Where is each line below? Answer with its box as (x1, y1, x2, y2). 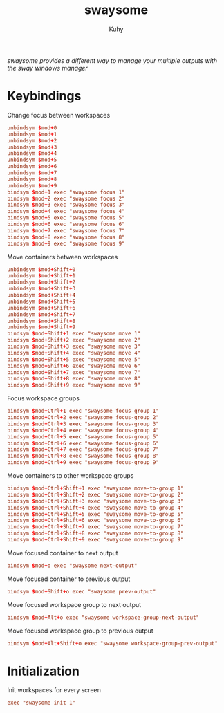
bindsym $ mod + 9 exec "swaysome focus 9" (7, 240, 126, 247)
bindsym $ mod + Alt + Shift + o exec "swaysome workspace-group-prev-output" (7, 640, 218, 647)
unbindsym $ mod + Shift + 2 (7, 279, 76, 286)
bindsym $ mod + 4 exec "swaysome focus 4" (7, 208, 126, 215)
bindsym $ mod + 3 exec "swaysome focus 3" (7, 201, 126, 209)
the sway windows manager (7, 64, 88, 72)
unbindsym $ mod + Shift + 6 (7, 304, 76, 311)
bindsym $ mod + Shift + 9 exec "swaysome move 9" (7, 382, 140, 389)
